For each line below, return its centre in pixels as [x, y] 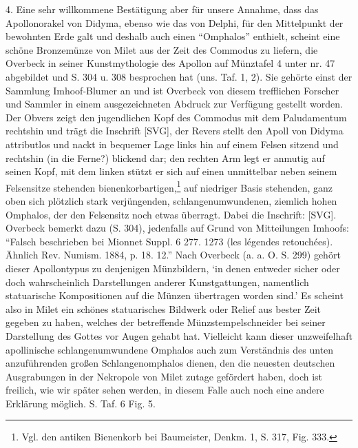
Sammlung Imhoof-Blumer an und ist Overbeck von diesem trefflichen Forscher [172, 90]
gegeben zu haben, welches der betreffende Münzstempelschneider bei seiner [166, 322]
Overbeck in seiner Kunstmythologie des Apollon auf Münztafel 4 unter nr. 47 [170, 63]
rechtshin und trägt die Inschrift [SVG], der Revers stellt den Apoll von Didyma [175, 131]
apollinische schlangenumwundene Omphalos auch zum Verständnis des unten [170, 349]
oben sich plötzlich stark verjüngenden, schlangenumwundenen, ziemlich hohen [171, 200]
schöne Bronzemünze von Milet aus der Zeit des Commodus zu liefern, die [162, 49]
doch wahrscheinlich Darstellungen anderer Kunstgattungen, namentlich [157, 282]
